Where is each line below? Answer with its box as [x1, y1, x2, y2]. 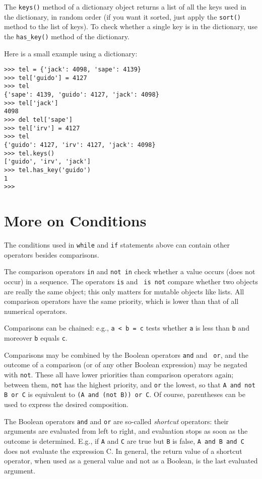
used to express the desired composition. [4, 399, 129, 409]
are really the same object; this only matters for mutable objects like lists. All [4, 286, 244, 296]
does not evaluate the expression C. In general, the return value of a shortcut [4, 445, 242, 456]
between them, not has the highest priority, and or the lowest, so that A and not [4, 379, 255, 389]
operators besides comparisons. [4, 249, 99, 260]
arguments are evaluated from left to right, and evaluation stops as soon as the [4, 426, 248, 436]
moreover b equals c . [4, 333, 68, 343]
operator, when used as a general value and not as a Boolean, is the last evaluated [4, 455, 258, 466]
